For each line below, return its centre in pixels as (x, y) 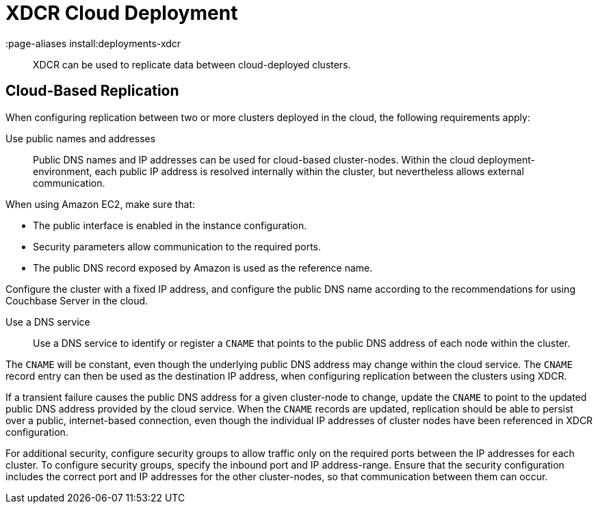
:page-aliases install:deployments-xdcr (93, 43)
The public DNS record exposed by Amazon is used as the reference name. (203, 267)
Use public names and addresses (81, 138)
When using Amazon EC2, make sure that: (101, 204)
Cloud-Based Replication (92, 91)
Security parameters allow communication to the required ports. (177, 246)
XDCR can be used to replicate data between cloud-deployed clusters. (192, 64)
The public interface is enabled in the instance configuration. (170, 225)
